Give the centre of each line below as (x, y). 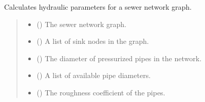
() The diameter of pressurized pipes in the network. (119, 58)
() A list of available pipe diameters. (94, 75)
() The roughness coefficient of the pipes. (101, 92)
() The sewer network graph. (81, 24)
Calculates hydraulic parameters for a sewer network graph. (98, 7)
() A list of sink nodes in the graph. (93, 41)
